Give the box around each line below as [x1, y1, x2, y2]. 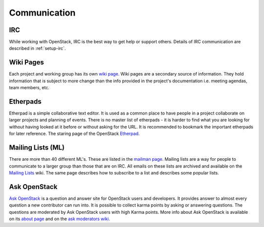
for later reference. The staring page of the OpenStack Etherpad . [9, 131, 140, 136]
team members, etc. [9, 85, 50, 91]
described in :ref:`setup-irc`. [9, 45, 66, 51]
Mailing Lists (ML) [9, 144, 65, 152]
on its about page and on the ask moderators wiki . [9, 216, 110, 222]
